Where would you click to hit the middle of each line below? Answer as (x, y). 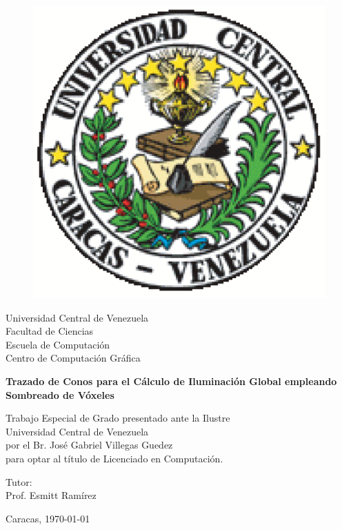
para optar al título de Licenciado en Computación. (114, 458)
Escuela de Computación (58, 344)
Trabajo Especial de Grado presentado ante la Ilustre (118, 418)
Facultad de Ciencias (50, 331)
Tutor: (19, 481)
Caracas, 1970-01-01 (48, 518)
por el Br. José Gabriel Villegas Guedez (89, 445)
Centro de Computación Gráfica (73, 358)
